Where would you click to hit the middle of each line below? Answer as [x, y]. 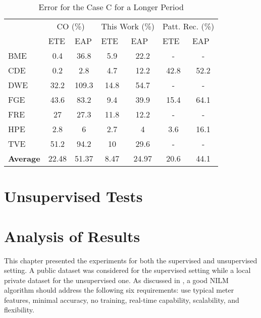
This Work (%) [128, 26]
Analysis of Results [72, 236]
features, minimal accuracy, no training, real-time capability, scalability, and [122, 300]
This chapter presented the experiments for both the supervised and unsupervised [131, 260]
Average [24, 158]
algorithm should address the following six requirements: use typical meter [119, 290]
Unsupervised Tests [73, 196]
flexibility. [19, 310]
